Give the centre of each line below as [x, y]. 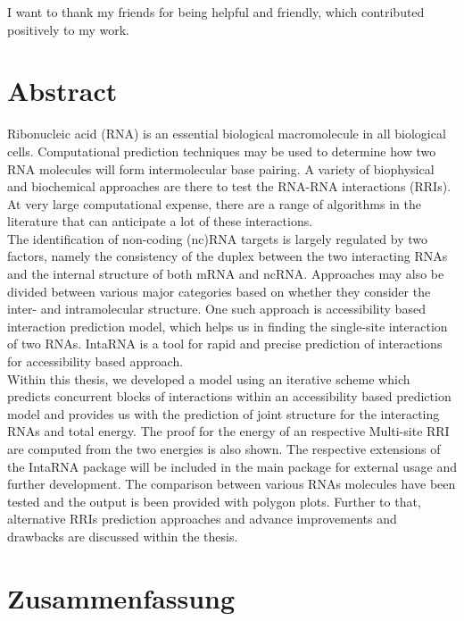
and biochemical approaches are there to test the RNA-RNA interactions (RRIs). [229, 186]
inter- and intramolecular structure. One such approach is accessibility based [216, 309]
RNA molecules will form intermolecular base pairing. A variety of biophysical [221, 168]
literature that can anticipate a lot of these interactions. [160, 221]
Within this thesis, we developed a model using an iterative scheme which [209, 378]
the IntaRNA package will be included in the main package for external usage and [232, 466]
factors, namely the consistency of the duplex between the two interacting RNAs [228, 256]
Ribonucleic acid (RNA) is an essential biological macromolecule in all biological [227, 134]
